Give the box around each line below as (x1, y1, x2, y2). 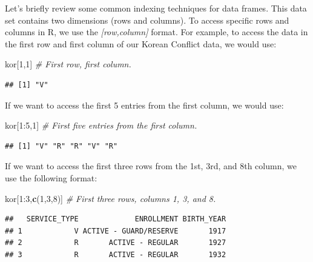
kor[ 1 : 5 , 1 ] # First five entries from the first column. (5, 119, 197, 132)
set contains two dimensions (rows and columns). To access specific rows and (5, 13, 289, 26)
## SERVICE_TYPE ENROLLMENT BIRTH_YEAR (5, 215, 226, 224)
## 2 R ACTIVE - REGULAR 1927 (5, 238, 226, 247)
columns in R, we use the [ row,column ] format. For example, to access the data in (5, 25, 308, 38)
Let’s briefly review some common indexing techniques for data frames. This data (5, 2, 307, 14)
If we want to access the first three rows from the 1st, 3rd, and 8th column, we (5, 160, 297, 172)
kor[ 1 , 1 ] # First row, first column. (5, 58, 131, 70)
